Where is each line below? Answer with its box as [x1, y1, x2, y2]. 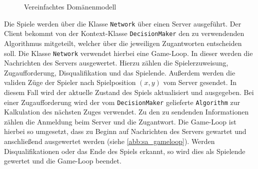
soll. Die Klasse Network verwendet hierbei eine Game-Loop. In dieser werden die [4, 47, 253, 58]
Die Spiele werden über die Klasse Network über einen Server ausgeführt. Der [4, 18, 241, 28]
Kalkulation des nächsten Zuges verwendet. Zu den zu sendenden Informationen [4, 106, 249, 117]
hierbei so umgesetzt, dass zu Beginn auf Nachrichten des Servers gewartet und [4, 126, 246, 136]
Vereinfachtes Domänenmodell [24, 1, 116, 11]
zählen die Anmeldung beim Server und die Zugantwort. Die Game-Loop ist [4, 116, 236, 126]
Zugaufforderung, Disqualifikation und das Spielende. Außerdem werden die [4, 67, 235, 77]
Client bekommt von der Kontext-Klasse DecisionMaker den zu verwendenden [4, 28, 244, 38]
